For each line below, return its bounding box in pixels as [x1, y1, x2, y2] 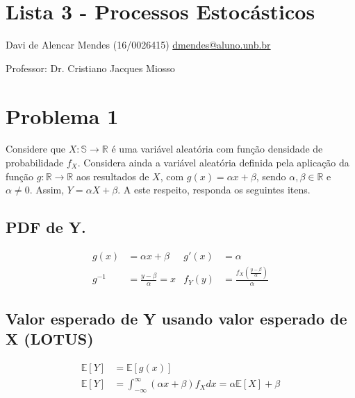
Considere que [6, 141, 66, 156]
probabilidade [6, 155, 64, 170]
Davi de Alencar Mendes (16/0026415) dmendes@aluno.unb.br [6, 37, 271, 52]
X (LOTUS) [6, 328, 94, 349]
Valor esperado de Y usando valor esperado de [6, 307, 347, 329]
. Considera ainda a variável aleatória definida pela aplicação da [77, 155, 349, 170]
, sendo [256, 168, 286, 183]
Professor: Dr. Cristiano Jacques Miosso [6, 60, 175, 75]
